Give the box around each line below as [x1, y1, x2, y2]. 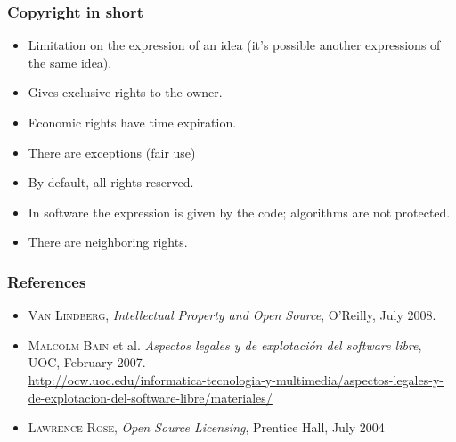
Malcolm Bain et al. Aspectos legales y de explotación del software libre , [28, 335, 422, 354]
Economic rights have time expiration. [28, 113, 237, 131]
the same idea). [28, 53, 112, 71]
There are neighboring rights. [28, 233, 188, 251]
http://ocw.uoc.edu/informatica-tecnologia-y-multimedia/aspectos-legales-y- [28, 370, 444, 389]
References [7, 270, 86, 292]
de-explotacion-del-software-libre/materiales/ [28, 388, 273, 406]
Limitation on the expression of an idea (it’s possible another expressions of [28, 36, 441, 54]
